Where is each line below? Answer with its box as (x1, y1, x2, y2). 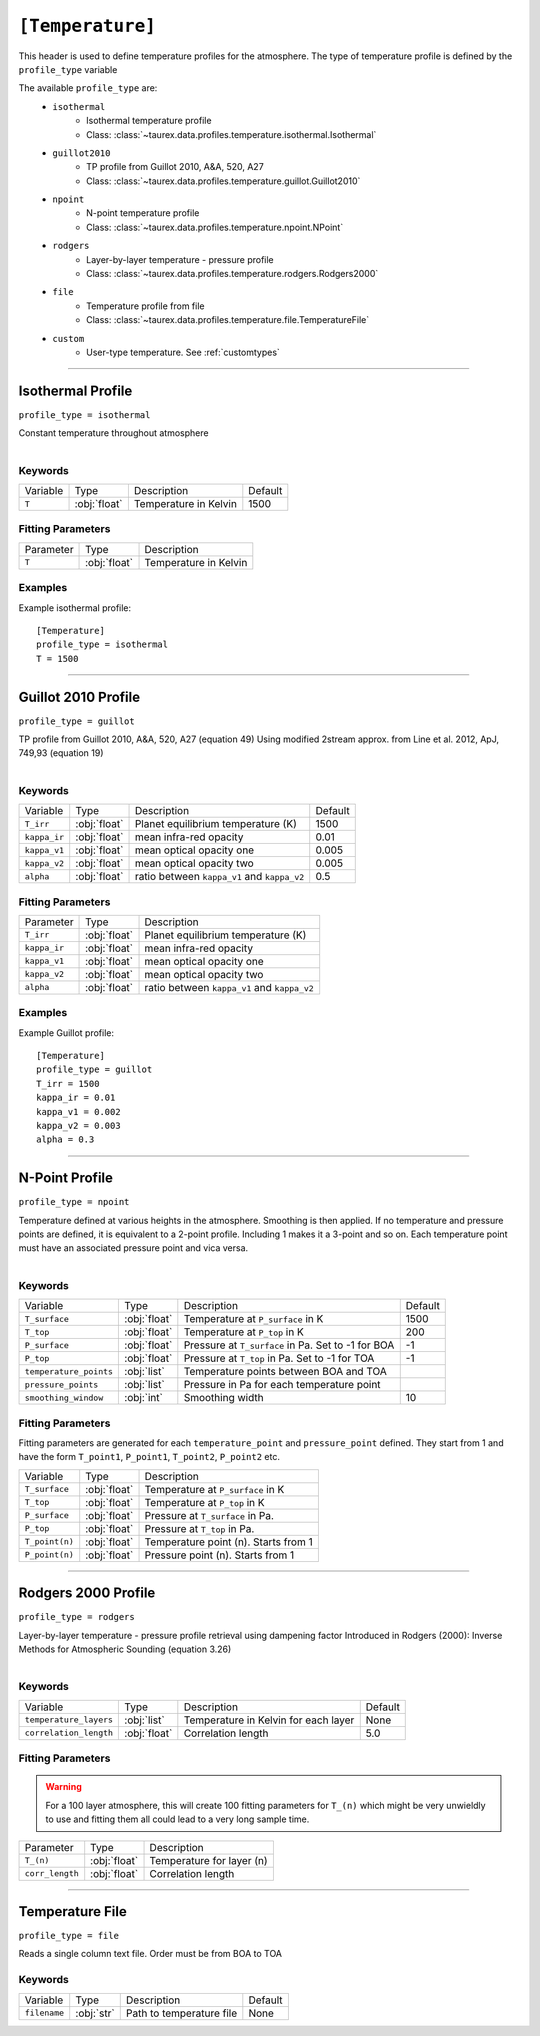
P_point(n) (24, 1550, 75, 1560)
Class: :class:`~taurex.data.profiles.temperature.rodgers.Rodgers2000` (86, 268, 379, 280)
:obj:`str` (75, 2006, 115, 2020)
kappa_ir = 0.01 (36, 1092, 116, 1104)
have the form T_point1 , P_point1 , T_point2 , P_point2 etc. (18, 1451, 280, 1463)
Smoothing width (183, 1391, 264, 1405)
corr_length (24, 1868, 79, 1879)
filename (24, 2008, 65, 2019)
